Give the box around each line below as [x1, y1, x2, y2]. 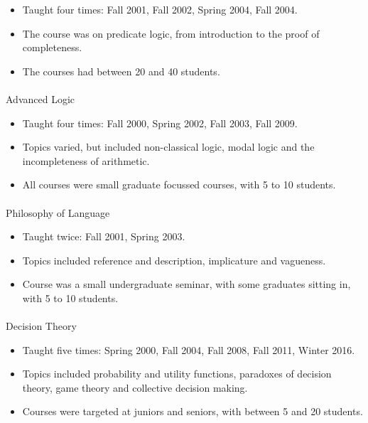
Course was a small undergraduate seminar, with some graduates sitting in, [22, 277, 351, 291]
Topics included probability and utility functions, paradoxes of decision [22, 366, 332, 381]
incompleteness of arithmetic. [22, 153, 150, 168]
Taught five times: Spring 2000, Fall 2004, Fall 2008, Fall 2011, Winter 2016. [22, 342, 355, 357]
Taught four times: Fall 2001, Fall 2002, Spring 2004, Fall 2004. [22, 2, 298, 16]
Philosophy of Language [6, 205, 110, 220]
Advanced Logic [6, 91, 75, 106]
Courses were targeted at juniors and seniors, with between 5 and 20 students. [22, 404, 363, 419]
